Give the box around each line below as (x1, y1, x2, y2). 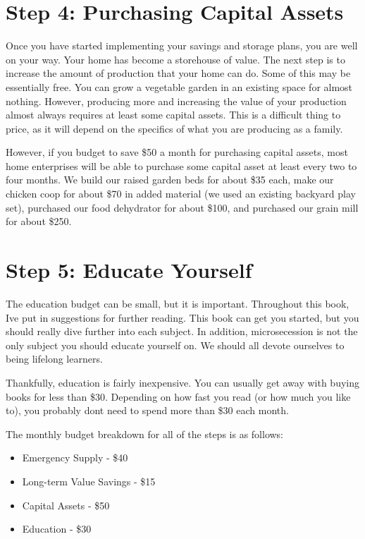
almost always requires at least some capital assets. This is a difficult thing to (6, 107, 341, 122)
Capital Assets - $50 (22, 497, 110, 512)
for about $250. (6, 214, 72, 229)
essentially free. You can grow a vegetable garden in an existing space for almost (6, 79, 353, 94)
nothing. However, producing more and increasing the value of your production (6, 93, 347, 108)
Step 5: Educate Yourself (6, 255, 252, 284)
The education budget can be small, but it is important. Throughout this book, (6, 296, 349, 310)
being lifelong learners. (6, 351, 103, 366)
